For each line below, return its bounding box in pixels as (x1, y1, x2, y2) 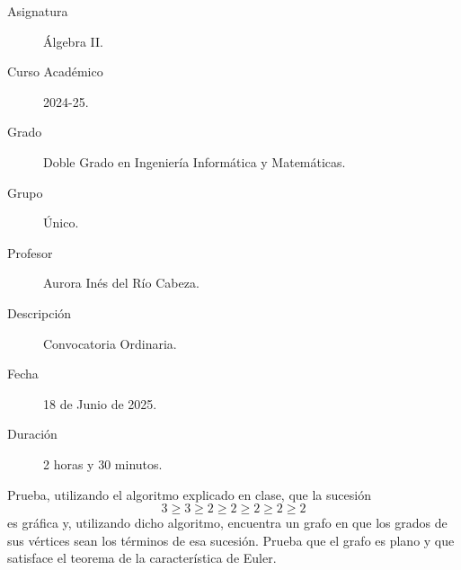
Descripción (7, 303, 72, 322)
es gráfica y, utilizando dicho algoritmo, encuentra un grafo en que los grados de (7, 513, 448, 532)
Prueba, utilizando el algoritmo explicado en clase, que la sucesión (7, 485, 371, 503)
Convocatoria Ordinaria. (43, 334, 177, 352)
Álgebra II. (43, 31, 103, 50)
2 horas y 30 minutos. (43, 454, 163, 473)
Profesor (7, 243, 53, 262)
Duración (7, 424, 58, 443)
